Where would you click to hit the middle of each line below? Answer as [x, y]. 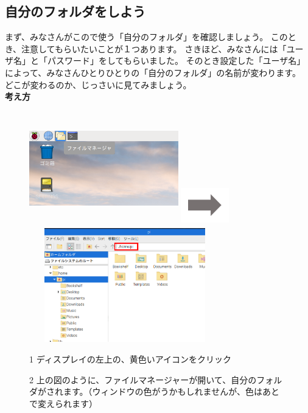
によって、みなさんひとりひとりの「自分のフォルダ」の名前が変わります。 [153, 72]
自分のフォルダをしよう [75, 11]
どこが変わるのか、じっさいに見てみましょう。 [98, 84]
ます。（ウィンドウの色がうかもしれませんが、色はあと [171, 391]
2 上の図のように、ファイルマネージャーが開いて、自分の [143, 379]
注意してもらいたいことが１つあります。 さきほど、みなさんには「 [154, 48]
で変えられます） [63, 403]
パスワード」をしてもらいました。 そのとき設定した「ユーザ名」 [176, 61]
